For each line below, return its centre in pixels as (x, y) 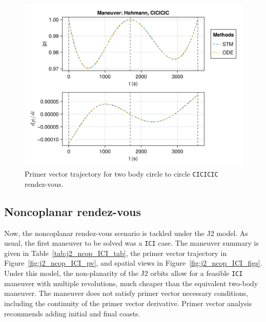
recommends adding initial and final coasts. (72, 313)
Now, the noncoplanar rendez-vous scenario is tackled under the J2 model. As (126, 233)
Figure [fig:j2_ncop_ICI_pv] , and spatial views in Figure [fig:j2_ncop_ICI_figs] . (133, 263)
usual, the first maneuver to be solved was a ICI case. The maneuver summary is (131, 243)
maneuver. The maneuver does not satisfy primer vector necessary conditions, (126, 293)
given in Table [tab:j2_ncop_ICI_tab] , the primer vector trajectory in (116, 253)
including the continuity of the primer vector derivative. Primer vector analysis (128, 303)
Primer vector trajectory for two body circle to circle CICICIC (121, 174)
